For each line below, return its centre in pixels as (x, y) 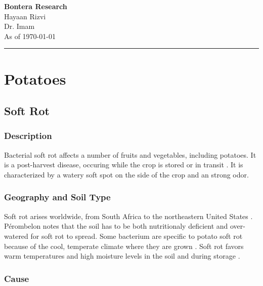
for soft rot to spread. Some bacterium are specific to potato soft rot (137, 236)
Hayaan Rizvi (25, 16)
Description (28, 136)
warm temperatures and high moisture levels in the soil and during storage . (122, 256)
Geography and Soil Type (57, 197)
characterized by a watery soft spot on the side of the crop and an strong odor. (126, 174)
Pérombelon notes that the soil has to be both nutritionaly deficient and (116, 226)
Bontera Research (36, 6)
